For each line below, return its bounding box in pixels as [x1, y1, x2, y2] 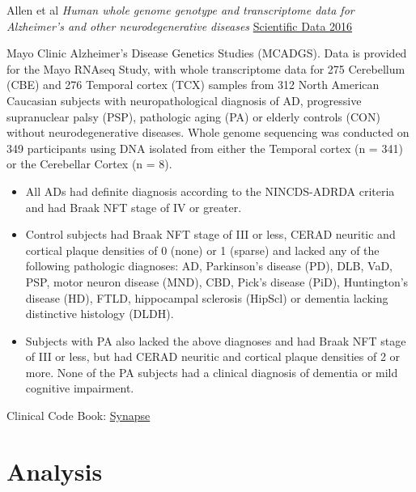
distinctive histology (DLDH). [25, 305, 174, 322]
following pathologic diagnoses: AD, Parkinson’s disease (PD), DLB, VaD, [25, 257, 393, 274]
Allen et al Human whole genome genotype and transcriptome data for [6, 2, 354, 18]
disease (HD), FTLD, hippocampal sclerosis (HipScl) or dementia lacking [25, 289, 388, 306]
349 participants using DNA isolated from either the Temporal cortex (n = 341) [6, 139, 403, 156]
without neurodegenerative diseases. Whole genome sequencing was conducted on [6, 124, 410, 141]
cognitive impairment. [25, 380, 134, 397]
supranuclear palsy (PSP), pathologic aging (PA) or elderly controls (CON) [6, 108, 380, 125]
